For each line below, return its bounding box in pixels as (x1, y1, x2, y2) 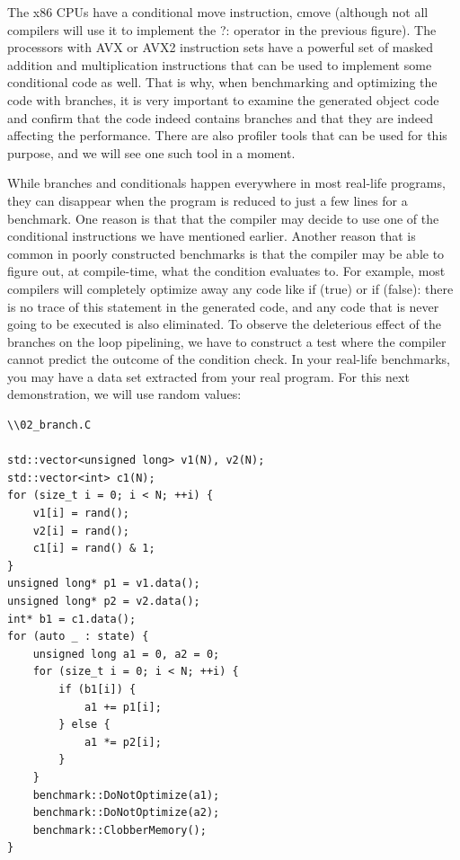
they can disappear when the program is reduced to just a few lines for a (7, 191, 408, 209)
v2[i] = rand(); (32, 524, 130, 537)
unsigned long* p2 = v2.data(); (7, 595, 200, 607)
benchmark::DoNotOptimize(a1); (32, 788, 220, 802)
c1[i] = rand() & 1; (32, 542, 155, 555)
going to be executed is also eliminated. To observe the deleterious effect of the (7, 315, 441, 333)
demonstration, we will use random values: (7, 385, 242, 403)
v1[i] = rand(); (32, 507, 130, 520)
